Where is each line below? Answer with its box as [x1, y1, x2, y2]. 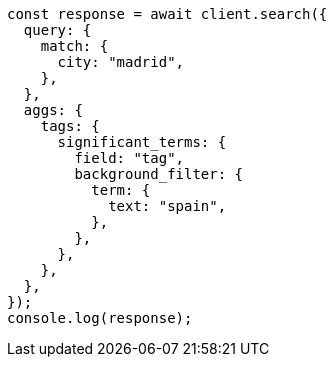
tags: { [40, 118, 100, 134]
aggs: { [23, 102, 83, 118]
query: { [23, 22, 92, 38]
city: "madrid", [57, 54, 185, 70]
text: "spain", [108, 198, 227, 214]
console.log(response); [7, 310, 193, 326]
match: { [40, 38, 109, 54]
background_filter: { [74, 166, 244, 182]
